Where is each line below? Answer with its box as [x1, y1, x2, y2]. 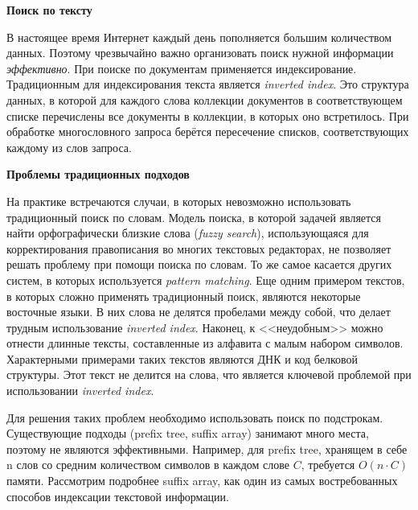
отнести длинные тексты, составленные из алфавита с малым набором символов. [6, 335, 404, 352]
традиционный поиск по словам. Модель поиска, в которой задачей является [6, 208, 381, 225]
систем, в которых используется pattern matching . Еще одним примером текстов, [6, 271, 405, 288]
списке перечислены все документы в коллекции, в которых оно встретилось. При [6, 107, 409, 124]
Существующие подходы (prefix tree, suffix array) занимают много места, [6, 425, 369, 442]
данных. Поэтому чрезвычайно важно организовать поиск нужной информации [6, 44, 394, 61]
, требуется [301, 456, 355, 473]
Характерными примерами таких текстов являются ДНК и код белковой [6, 350, 359, 367]
